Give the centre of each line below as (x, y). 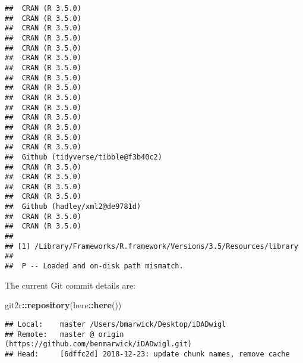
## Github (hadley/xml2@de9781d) (73, 207)
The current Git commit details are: (70, 285)
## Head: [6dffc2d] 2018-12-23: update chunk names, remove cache (147, 354)
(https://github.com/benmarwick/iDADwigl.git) (98, 344)
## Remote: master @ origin (64, 334)
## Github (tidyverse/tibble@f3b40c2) (83, 157)
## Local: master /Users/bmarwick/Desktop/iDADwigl (116, 324)
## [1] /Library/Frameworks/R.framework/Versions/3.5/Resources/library (151, 246)
